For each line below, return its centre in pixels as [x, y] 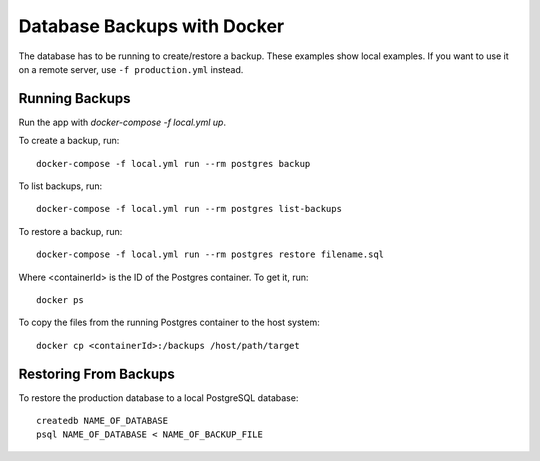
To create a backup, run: [69, 141]
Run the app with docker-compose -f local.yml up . [122, 122]
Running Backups [74, 98]
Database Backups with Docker [151, 26]
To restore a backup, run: [70, 231]
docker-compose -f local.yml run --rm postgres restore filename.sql [210, 254]
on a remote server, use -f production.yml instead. [131, 69]
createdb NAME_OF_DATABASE [102, 421]
